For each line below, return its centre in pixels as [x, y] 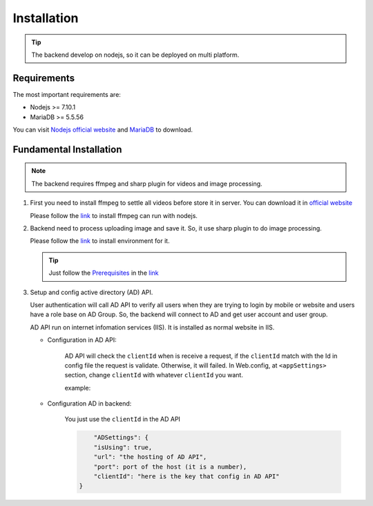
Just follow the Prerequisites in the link [104, 273]
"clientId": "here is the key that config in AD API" [186, 477]
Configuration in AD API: [82, 340]
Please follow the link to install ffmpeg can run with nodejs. [114, 215]
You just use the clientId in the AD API [123, 419]
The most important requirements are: [67, 94]
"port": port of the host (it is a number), [170, 467]
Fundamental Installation [67, 149]
